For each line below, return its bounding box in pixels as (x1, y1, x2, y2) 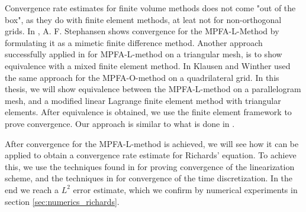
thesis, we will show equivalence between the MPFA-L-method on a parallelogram (5, 83, 301, 95)
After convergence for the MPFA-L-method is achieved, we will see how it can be (5, 137, 299, 149)
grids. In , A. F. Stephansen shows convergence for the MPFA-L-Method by (5, 25, 279, 37)
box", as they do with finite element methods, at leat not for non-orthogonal (5, 13, 282, 25)
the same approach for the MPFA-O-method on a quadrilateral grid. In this (5, 71, 279, 83)
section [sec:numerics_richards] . (5, 195, 120, 207)
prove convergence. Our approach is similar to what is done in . (5, 117, 235, 129)
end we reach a (5, 183, 59, 195)
